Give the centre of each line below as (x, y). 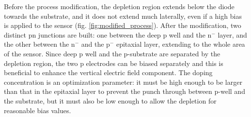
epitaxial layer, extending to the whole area (180, 44)
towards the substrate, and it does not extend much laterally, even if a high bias (123, 16)
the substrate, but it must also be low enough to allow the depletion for (110, 100)
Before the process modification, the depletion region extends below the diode (119, 6)
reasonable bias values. (38, 110)
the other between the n (39, 44)
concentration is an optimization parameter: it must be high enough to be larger (123, 82)
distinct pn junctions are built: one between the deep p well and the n (108, 34)
